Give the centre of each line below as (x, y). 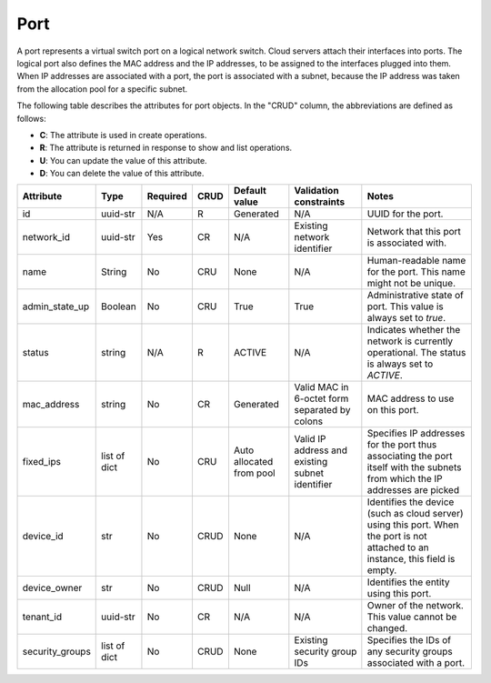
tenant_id (42, 617)
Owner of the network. (415, 606)
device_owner (52, 588)
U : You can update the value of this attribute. (124, 160)
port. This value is (406, 306)
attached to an (398, 547)
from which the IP (405, 479)
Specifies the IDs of (409, 640)
